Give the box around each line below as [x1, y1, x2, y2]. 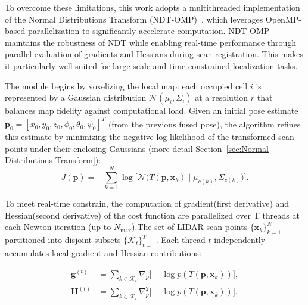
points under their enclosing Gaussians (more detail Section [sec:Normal [5, 142, 269, 154]
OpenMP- [265, 13, 301, 25]
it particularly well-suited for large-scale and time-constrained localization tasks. [5, 59, 298, 71]
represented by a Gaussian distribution [5, 91, 147, 104]
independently [214, 234, 266, 246]
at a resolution [195, 91, 248, 104]
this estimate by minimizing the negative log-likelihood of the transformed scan [5, 130, 294, 143]
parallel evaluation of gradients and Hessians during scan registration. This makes [5, 48, 303, 60]
